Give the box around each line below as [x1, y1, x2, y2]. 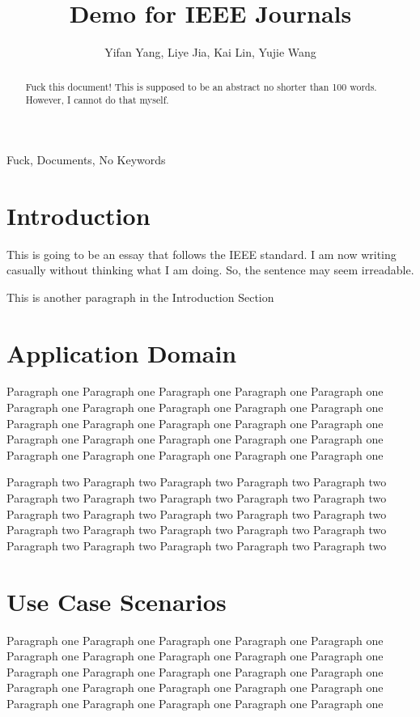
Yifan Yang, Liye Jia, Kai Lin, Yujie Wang [104, 44, 316, 61]
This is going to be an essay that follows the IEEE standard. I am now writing [6, 245, 397, 262]
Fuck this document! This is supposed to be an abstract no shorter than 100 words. [25, 79, 377, 93]
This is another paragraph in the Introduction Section [6, 288, 274, 305]
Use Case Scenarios [6, 584, 227, 617]
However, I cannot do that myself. [25, 93, 169, 107]
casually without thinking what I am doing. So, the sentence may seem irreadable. [6, 261, 414, 278]
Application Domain [6, 336, 237, 369]
